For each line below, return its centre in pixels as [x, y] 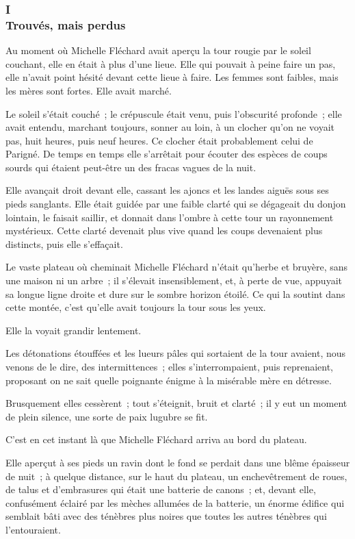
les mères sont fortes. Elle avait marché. [89, 90]
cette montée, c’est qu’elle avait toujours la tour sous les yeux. [136, 307]
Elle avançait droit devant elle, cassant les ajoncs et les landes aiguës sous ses [167, 190]
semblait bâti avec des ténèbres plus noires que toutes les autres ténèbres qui [166, 516]
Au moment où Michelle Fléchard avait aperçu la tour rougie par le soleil [158, 50]
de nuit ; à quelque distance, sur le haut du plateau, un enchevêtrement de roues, [176, 476]
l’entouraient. [33, 529]
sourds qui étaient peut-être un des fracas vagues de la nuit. [131, 167]
